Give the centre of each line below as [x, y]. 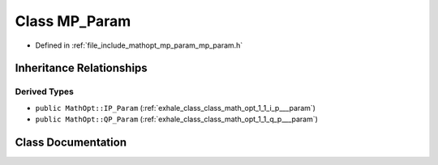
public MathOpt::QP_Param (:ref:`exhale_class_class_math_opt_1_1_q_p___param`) [176, 119]
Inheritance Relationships [81, 68]
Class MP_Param [73, 21]
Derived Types [45, 91]
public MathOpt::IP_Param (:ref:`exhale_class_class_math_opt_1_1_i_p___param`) [176, 108]
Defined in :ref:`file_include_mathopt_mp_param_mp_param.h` [139, 45]
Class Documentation [71, 142]
